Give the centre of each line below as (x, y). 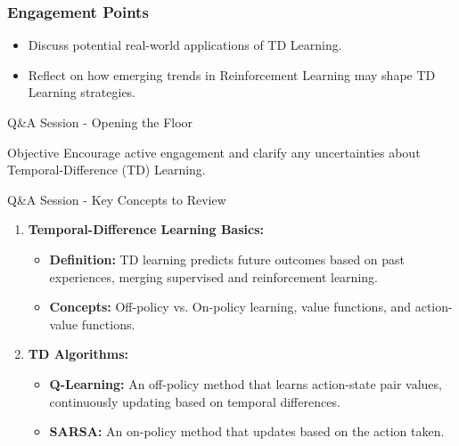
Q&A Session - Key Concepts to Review (117, 199)
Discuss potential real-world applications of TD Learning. (185, 45)
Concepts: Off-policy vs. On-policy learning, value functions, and (230, 307)
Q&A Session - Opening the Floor (100, 122)
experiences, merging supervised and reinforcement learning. (213, 276)
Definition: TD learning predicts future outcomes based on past (227, 259)
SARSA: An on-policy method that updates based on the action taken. (247, 431)
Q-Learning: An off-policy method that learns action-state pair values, (246, 383)
